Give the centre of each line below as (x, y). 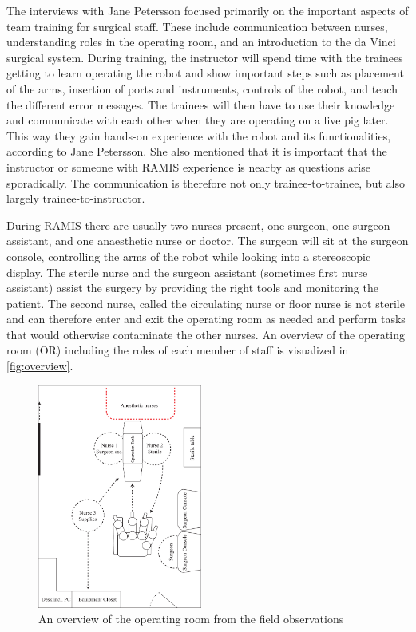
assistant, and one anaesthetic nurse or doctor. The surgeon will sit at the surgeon (208, 241)
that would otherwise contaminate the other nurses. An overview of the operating (206, 334)
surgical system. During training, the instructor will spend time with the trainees (205, 57)
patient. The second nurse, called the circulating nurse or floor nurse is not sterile (206, 303)
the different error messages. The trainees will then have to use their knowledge (201, 104)
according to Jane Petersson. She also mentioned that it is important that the (197, 151)
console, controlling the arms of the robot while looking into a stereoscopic (189, 256)
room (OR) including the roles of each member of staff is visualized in (178, 350)
